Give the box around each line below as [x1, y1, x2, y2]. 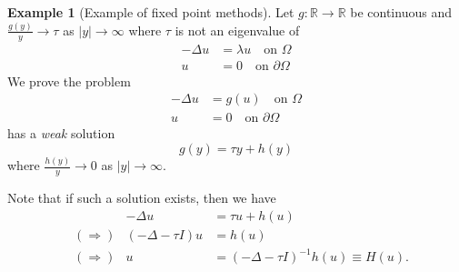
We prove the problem [7, 71, 131, 90]
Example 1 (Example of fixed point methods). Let [7, 3, 294, 21]
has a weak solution [7, 124, 115, 143]
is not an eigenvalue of [175, 20, 300, 39]
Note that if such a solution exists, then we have [7, 188, 276, 207]
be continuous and [350, 3, 452, 21]
